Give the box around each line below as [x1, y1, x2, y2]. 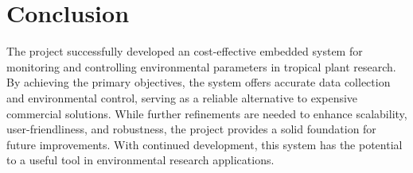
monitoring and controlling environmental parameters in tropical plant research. [6, 58, 396, 75]
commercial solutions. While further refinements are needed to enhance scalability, [6, 105, 407, 121]
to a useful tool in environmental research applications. [6, 152, 275, 168]
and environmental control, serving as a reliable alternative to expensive [6, 89, 358, 106]
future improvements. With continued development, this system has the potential [6, 136, 403, 152]
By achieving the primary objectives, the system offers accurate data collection [6, 74, 391, 90]
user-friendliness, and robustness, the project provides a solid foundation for [6, 121, 376, 137]
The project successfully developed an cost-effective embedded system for [6, 43, 363, 60]
